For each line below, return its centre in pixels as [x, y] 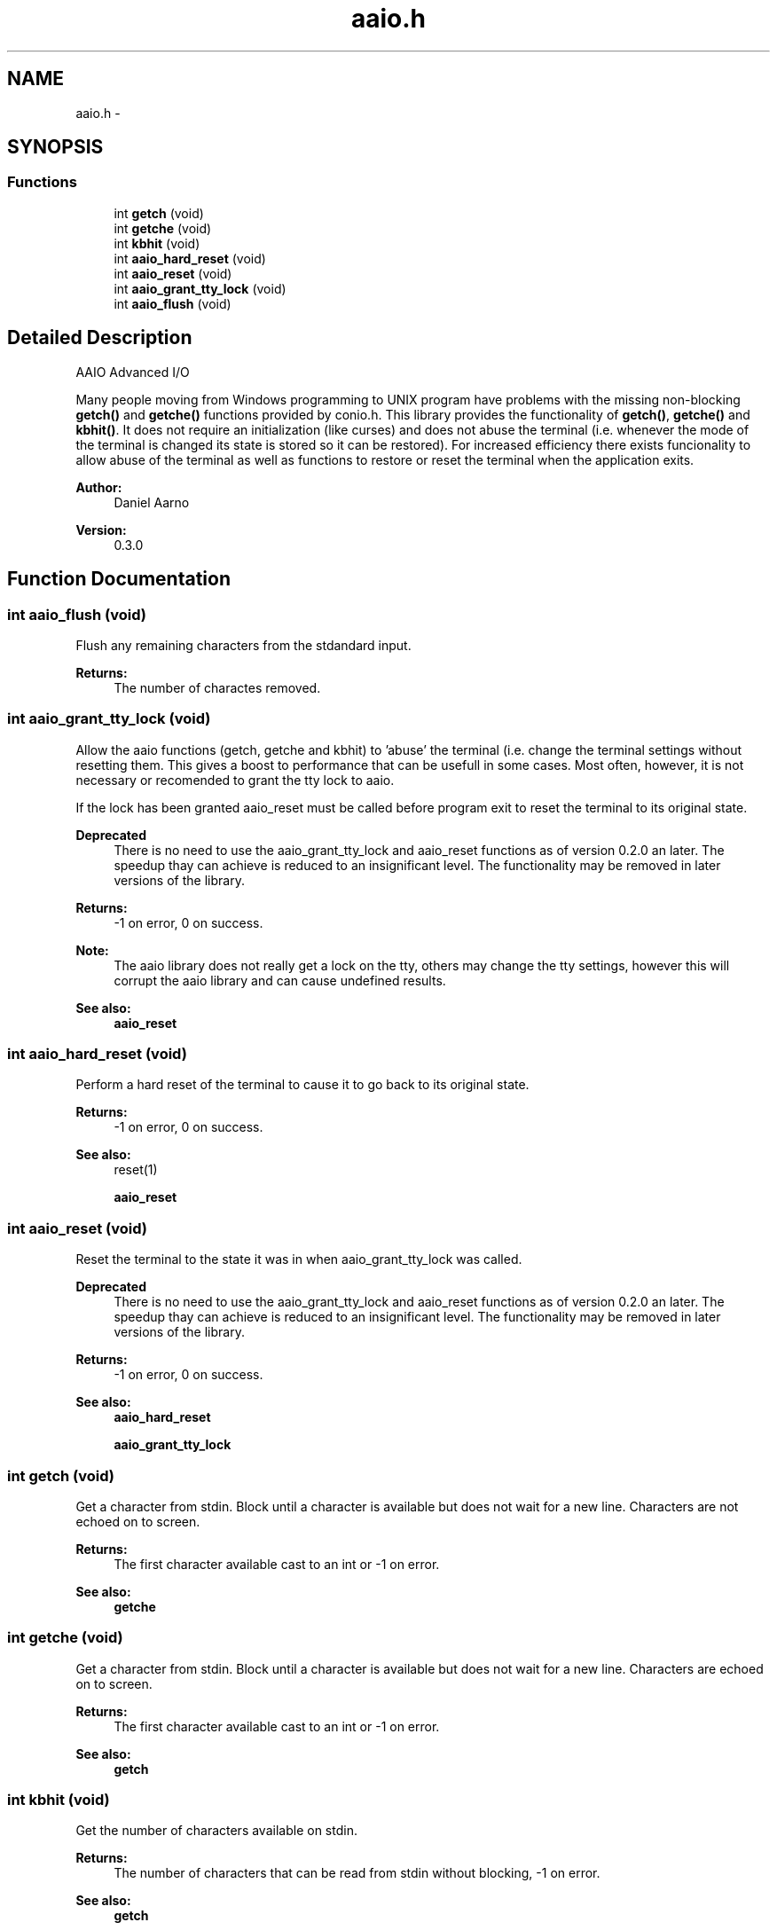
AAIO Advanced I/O [133, 372]
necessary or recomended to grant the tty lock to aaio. [235, 780]
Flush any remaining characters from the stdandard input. [243, 645]
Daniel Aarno [152, 502]
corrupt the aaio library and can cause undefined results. [280, 980]
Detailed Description [100, 338]
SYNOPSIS [55, 147]
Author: [99, 487]
